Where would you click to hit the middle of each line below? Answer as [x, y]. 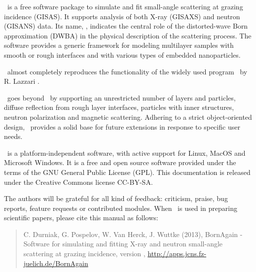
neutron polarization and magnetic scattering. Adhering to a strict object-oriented [128, 117]
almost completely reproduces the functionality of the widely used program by [127, 71]
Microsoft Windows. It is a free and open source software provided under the [120, 162]
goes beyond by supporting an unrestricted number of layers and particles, [121, 97]
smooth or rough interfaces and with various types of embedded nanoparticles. [122, 54]
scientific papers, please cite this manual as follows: [81, 218]
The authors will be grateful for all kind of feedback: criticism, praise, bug [116, 198]
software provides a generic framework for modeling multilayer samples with [119, 45]
